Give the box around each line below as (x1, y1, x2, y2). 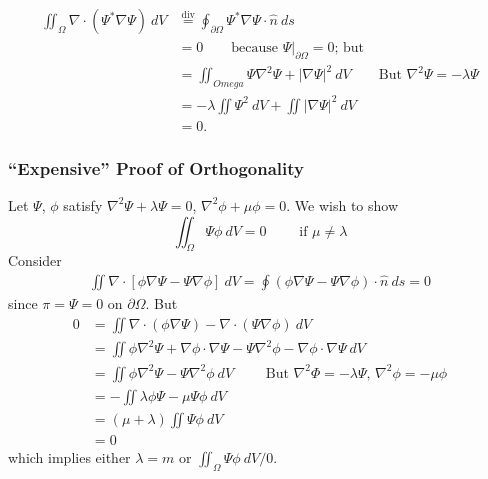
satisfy (63, 194, 103, 215)
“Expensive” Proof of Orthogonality (8, 155, 304, 180)
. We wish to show (286, 194, 399, 215)
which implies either (8, 446, 131, 467)
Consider (8, 250, 62, 271)
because (231, 41, 279, 56)
